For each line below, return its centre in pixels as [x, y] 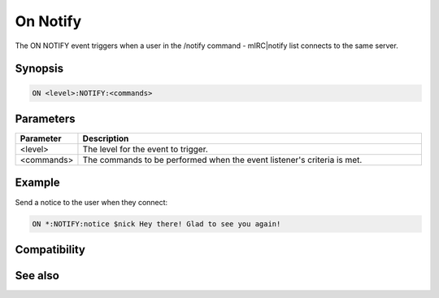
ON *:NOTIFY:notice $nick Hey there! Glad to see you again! [156, 223]
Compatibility [50, 250]
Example [37, 183]
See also [37, 276]
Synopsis [39, 69]
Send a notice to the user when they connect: [91, 202]
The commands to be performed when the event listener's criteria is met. [222, 160]
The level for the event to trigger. [146, 149]
